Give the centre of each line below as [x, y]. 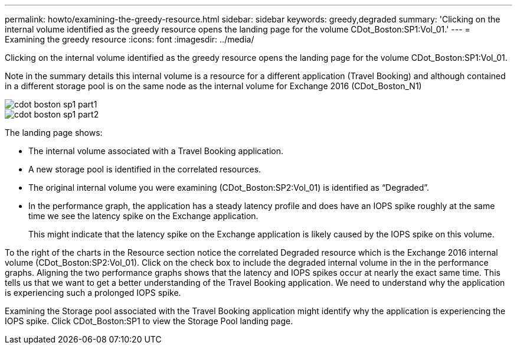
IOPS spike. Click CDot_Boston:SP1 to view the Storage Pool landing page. [149, 321]
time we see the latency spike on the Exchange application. [143, 216]
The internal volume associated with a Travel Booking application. [156, 151]
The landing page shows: [54, 133]
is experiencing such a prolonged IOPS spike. [93, 293]
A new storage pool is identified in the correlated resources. [145, 169]
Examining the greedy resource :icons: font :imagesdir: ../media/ [130, 39]
